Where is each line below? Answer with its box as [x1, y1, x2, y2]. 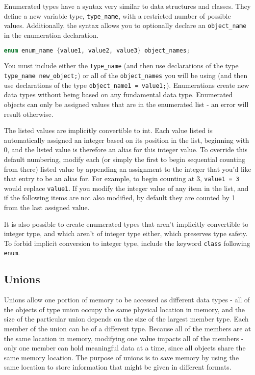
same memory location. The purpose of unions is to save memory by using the [4, 352, 239, 362]
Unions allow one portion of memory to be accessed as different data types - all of [4, 295, 250, 305]
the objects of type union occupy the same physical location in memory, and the [4, 304, 245, 314]
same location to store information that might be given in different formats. [4, 362, 231, 372]
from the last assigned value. [4, 202, 90, 212]
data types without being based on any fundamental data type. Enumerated [4, 89, 233, 100]
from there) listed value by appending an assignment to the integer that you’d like [4, 163, 251, 174]
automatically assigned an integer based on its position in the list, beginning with [4, 134, 249, 145]
